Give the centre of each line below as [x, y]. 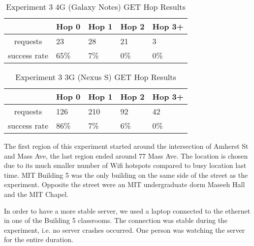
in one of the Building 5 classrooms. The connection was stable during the [116, 220]
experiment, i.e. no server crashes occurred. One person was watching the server [125, 230]
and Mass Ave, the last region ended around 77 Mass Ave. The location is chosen [126, 155]
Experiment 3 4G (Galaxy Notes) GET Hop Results [96, 7]
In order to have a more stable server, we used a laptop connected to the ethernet [127, 210]
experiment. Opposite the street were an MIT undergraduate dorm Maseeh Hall [125, 184]
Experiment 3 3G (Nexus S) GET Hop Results [96, 77]
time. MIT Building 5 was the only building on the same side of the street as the [126, 175]
